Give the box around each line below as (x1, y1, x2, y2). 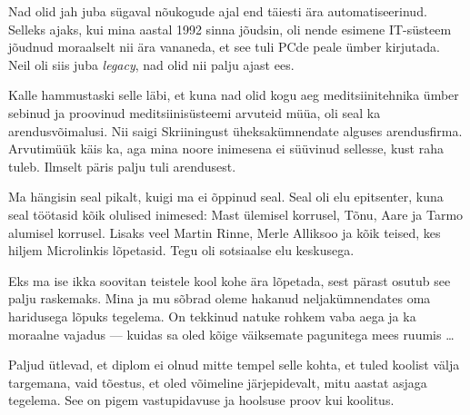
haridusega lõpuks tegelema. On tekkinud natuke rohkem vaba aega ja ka (8, 306, 416, 325)
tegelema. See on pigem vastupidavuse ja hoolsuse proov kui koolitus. (8, 390, 395, 410)
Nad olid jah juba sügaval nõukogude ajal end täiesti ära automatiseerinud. (8, 2, 427, 20)
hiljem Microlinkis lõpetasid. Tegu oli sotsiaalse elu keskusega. (8, 241, 355, 260)
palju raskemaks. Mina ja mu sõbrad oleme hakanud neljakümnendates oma (8, 289, 431, 308)
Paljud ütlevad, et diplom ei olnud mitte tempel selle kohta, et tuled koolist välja (8, 355, 460, 374)
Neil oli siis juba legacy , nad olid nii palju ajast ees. (8, 54, 295, 74)
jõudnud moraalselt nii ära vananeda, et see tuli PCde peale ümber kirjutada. (8, 37, 440, 56)
